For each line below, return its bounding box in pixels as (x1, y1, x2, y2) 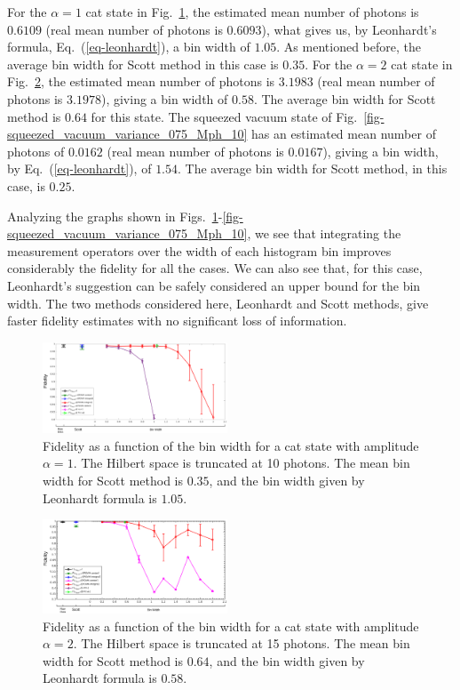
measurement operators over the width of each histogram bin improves (7, 241, 392, 260)
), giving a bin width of (100, 89, 228, 108)
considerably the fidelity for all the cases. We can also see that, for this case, (7, 259, 423, 277)
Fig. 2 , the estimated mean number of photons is (7, 72, 275, 91)
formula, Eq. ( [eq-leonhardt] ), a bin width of (7, 37, 250, 56)
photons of (7, 141, 65, 160)
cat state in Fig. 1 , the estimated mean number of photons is (85, 3, 419, 20)
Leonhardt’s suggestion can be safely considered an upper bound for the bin (7, 276, 421, 294)
